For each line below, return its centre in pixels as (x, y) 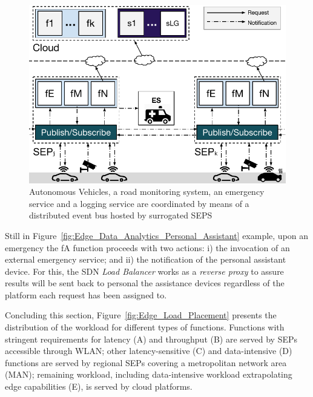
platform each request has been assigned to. (86, 294)
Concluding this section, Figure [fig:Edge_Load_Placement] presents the (141, 315)
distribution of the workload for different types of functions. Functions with (145, 327)
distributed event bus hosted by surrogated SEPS (121, 215)
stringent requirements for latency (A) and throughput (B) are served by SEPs (151, 339)
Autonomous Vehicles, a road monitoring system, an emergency (147, 192)
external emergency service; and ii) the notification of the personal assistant (146, 259)
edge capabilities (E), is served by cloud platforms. (99, 386)
